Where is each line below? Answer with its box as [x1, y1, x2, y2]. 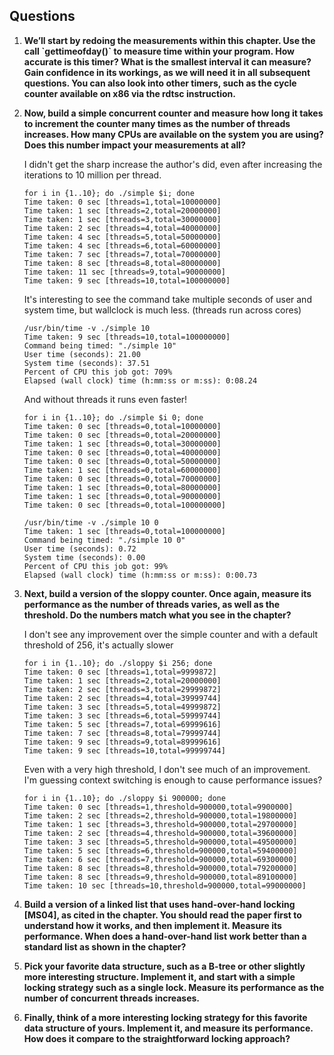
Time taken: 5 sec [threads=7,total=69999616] [23, 719, 222, 729]
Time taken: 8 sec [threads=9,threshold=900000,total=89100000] [23, 872, 298, 882]
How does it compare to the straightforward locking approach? [23, 1032, 291, 1044]
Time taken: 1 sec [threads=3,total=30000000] [23, 214, 222, 224]
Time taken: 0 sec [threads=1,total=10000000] [23, 197, 222, 207]
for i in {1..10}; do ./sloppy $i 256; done [23, 658, 213, 668]
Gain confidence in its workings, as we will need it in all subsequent [23, 66, 311, 78]
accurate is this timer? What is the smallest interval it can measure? [23, 55, 312, 68]
